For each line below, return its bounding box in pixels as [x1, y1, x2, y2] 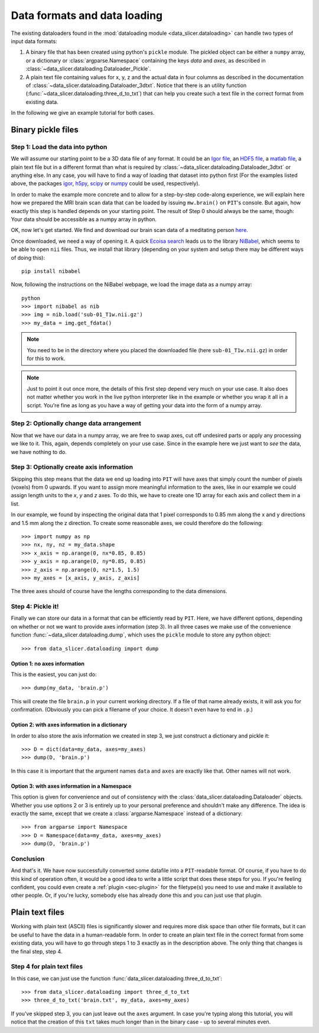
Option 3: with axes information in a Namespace [11, 782, 132, 790]
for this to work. [27, 355, 66, 362]
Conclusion [11, 854, 45, 863]
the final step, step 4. [11, 948, 63, 955]
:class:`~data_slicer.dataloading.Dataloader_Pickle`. [25, 65, 151, 72]
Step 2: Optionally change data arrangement [11, 419, 141, 427]
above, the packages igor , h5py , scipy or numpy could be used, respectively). [11, 180, 200, 187]
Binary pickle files [11, 124, 79, 134]
